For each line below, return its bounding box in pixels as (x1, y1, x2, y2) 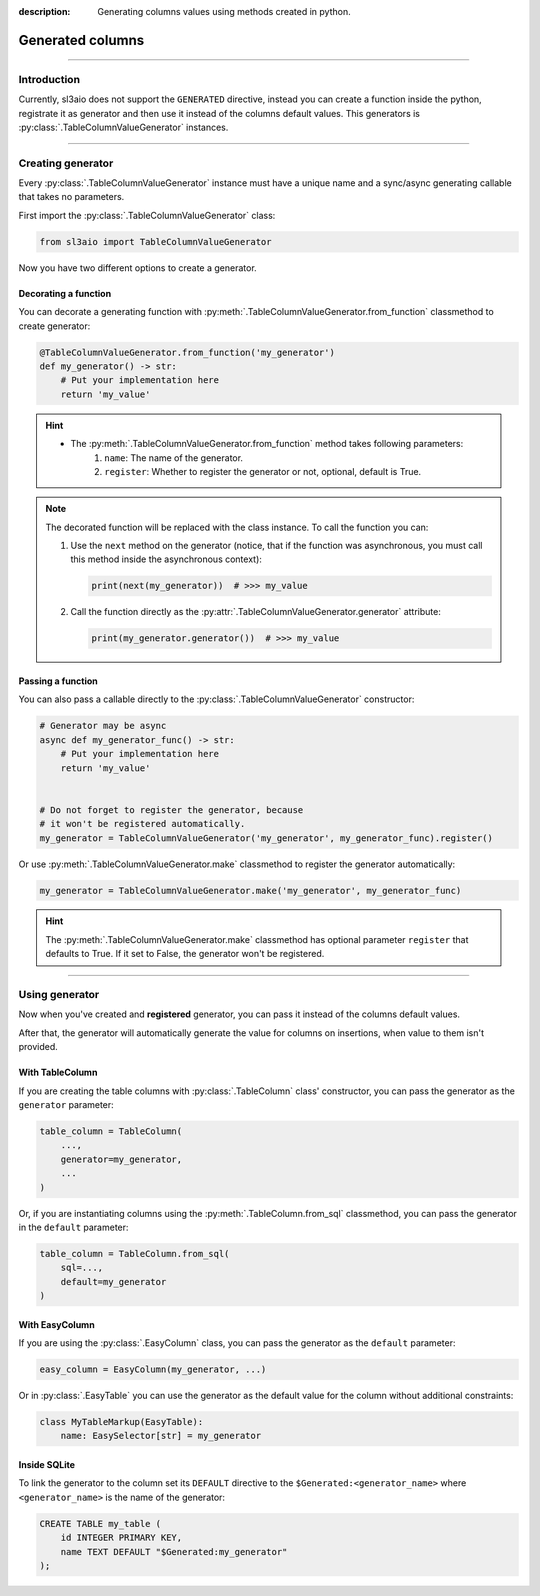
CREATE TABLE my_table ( (39, 1518, 162, 1529)
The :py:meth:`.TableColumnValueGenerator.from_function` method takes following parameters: (70, 438, 464, 450)
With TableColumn (18, 1066, 98, 1079)
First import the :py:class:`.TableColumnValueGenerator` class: (18, 209, 276, 221)
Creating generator (18, 156, 114, 170)
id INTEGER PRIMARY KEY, (60, 1532, 183, 1544)
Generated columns (18, 31, 145, 49)
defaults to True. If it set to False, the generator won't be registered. (45, 948, 325, 960)
